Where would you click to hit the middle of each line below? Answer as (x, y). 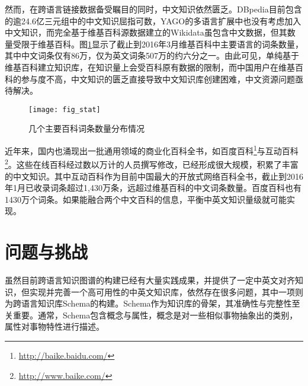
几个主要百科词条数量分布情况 (86, 128)
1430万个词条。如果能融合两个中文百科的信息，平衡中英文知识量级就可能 (146, 199)
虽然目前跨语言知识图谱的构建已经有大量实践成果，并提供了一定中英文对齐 (150, 280)
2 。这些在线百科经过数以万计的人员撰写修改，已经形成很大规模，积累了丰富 (152, 163)
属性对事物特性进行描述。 (54, 326)
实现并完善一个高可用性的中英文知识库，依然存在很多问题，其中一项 (162, 291)
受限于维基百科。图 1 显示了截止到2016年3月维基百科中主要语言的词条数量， (158, 44)
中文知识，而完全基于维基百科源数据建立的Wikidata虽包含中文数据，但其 (146, 32)
